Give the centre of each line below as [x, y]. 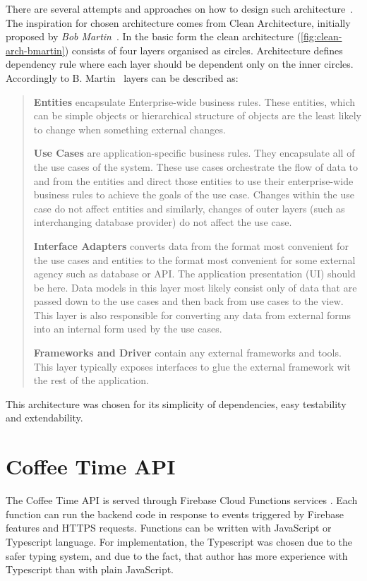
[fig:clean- [321, 36]
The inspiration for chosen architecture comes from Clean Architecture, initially [178, 22]
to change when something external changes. [130, 129]
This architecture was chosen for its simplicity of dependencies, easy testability [176, 403]
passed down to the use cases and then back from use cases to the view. [188, 301]
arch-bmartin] [35, 50]
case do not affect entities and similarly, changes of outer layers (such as [189, 208]
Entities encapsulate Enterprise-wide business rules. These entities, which [194, 101]
